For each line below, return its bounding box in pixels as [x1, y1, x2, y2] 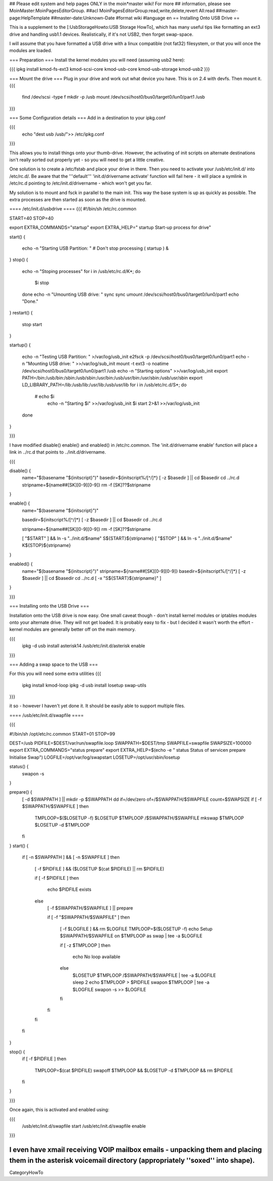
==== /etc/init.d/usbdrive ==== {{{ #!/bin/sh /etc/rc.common [9, 206, 136, 212]
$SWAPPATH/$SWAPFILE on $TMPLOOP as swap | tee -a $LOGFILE [60, 933, 203, 939]
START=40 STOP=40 [9, 215, 54, 221]
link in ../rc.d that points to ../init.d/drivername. [9, 449, 106, 455]
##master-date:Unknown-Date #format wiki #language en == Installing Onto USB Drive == [51, 15, 240, 21]
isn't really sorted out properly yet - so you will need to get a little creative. [9, 157, 165, 163]
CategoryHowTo [9, 1169, 43, 1175]
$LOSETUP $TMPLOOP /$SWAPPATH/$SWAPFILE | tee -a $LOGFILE [72, 972, 216, 978]
